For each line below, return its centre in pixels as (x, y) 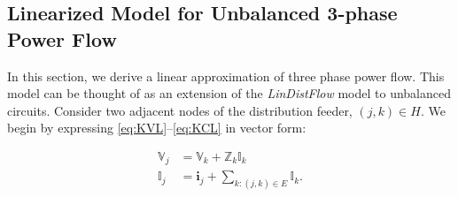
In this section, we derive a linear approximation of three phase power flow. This (226, 76)
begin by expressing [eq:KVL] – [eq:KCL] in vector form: (157, 128)
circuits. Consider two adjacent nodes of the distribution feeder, (180, 110)
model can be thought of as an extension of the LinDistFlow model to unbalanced (229, 93)
